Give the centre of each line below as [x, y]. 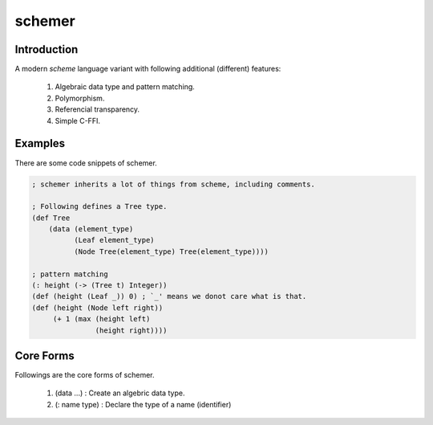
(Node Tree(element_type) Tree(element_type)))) [171, 251]
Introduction [47, 49]
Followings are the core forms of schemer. [85, 375]
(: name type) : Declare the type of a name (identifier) [143, 404]
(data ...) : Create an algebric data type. [120, 393]
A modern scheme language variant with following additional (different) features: [148, 69]
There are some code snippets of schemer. [86, 163]
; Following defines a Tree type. [99, 206]
